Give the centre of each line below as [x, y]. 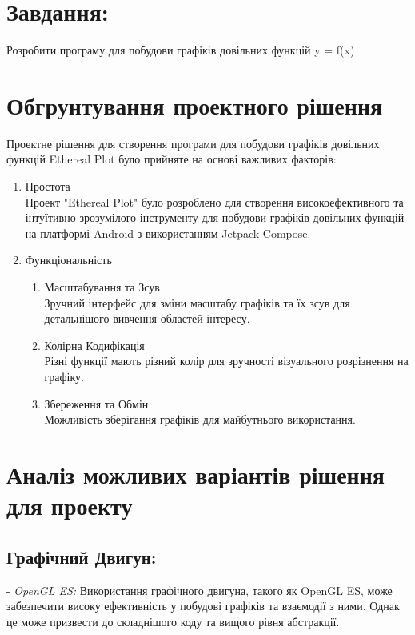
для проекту [70, 506]
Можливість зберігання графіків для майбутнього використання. [200, 419]
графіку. [64, 376]
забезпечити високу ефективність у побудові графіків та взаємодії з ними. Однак [203, 606]
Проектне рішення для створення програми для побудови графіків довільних [193, 143]
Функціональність [68, 260]
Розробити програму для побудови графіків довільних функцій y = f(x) [181, 50]
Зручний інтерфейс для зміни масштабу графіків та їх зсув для [197, 302]
